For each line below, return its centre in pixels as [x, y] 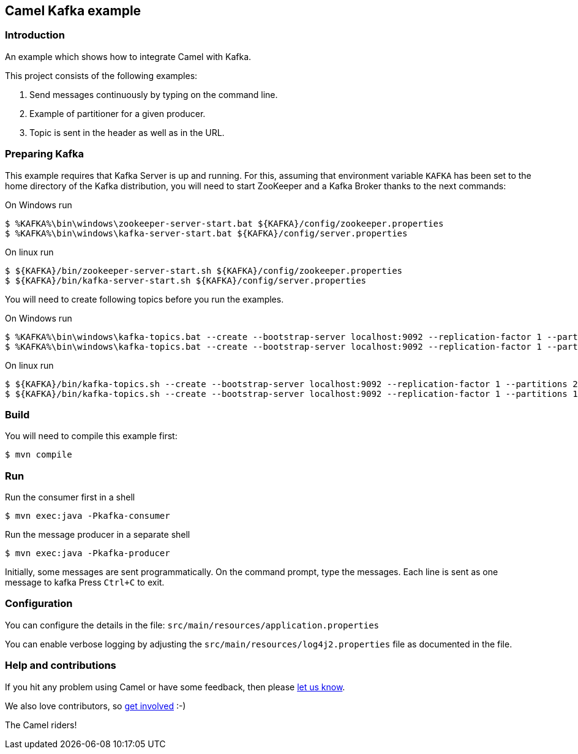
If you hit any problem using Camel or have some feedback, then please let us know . [175, 687]
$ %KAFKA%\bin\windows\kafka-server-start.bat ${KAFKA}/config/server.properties [206, 233]
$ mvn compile [39, 455]
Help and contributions [61, 665]
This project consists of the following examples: [101, 75]
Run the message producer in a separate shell [98, 535]
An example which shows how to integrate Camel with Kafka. [128, 56]
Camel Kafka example [73, 11]
